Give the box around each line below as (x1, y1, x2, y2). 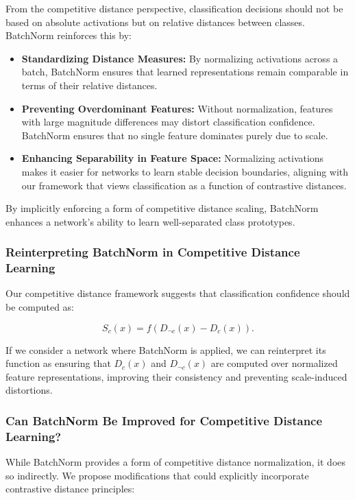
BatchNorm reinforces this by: (5, 28, 132, 43)
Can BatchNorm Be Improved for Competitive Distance (5, 412, 323, 429)
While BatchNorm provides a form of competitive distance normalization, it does (5, 455, 346, 469)
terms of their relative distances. (21, 78, 158, 92)
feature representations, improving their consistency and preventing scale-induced (5, 369, 347, 383)
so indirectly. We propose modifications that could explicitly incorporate (5, 468, 309, 482)
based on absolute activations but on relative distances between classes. (5, 14, 305, 29)
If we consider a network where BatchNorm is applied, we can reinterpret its (5, 342, 326, 357)
